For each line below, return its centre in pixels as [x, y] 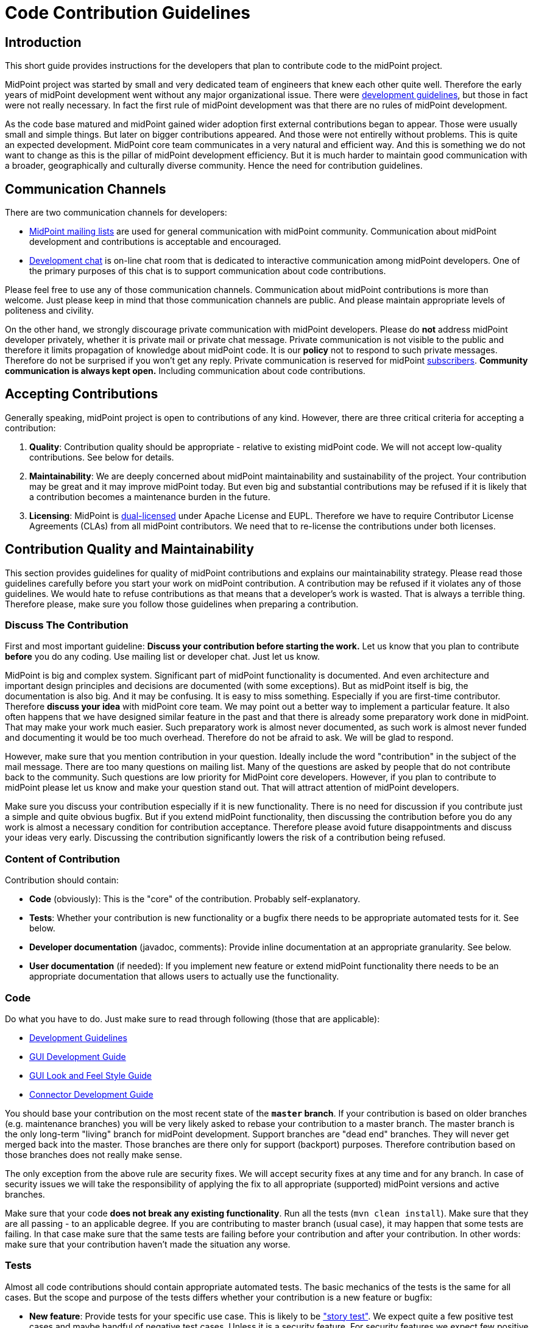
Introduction [43, 42]
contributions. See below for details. [102, 457]
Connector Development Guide [91, 1094]
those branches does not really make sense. [94, 1154]
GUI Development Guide [78, 1056]
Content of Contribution [62, 859]
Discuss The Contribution [67, 625]
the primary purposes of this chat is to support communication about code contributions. [208, 271]
